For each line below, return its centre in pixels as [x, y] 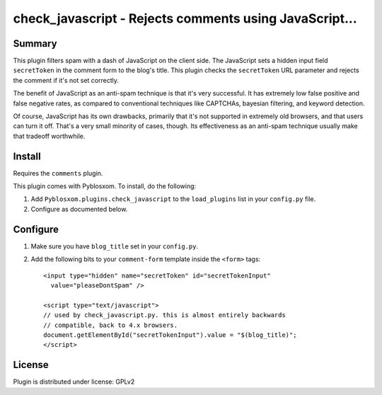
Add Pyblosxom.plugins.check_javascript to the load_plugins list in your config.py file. [173, 199]
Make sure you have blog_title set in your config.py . [114, 246]
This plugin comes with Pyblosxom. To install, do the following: [105, 186]
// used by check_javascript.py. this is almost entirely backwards [164, 315]
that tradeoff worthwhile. [49, 136]
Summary [35, 44]
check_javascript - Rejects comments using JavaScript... [185, 18]
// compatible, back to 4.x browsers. [111, 325]
